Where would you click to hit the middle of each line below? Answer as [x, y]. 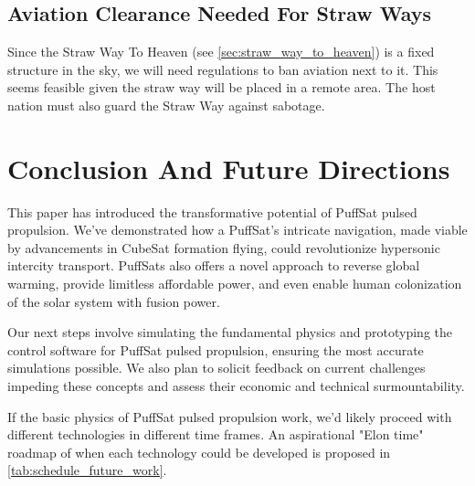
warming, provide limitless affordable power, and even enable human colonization [235, 284]
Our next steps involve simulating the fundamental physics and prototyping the [230, 332]
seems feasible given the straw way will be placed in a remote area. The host [222, 87]
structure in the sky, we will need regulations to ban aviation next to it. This [223, 69]
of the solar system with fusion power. [114, 301]
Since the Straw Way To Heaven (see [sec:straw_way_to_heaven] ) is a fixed [221, 52]
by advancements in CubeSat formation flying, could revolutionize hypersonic [224, 247]
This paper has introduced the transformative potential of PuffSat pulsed [212, 211]
